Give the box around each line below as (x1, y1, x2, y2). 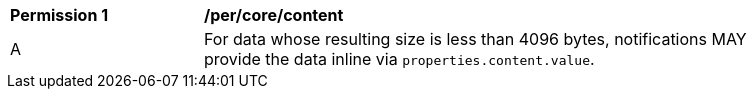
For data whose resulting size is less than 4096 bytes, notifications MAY (204, 29, 747, 49)
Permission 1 (10, 5, 109, 25)
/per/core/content (204, 5, 344, 25)
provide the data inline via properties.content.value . (204, 49, 595, 69)
